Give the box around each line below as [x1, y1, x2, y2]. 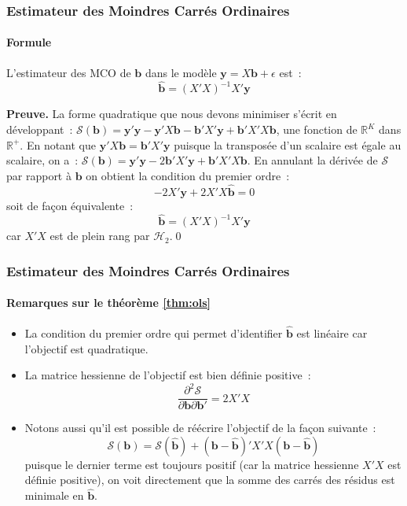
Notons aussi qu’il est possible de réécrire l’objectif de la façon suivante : [24, 419, 376, 436]
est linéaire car [296, 324, 368, 341]
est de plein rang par [49, 227, 150, 244]
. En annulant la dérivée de [247, 152, 378, 168]
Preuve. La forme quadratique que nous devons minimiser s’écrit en [6, 105, 337, 122]
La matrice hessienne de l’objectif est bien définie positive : [24, 367, 311, 383]
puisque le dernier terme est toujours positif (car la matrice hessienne [24, 456, 359, 472]
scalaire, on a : [6, 152, 79, 168]
